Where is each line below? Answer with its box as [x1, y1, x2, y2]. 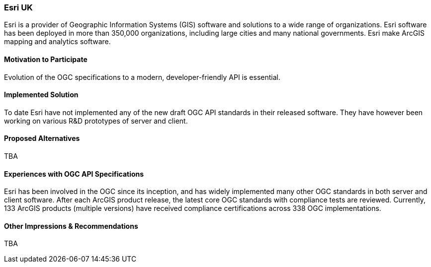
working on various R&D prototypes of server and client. [4, 116, 188, 125]
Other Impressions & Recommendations [4, 221, 138, 230]
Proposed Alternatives [4, 134, 80, 143]
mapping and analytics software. [4, 37, 111, 46]
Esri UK [4, 2, 33, 12]
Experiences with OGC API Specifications [4, 169, 144, 178]
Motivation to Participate [4, 55, 87, 64]
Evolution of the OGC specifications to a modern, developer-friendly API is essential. [4, 72, 280, 81]
